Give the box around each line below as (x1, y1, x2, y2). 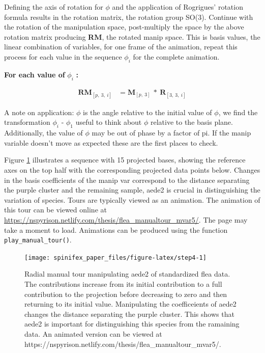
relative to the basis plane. (150, 117, 233, 127)
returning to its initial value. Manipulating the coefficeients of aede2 (24, 298, 237, 309)
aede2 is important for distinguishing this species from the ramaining (24, 318, 240, 329)
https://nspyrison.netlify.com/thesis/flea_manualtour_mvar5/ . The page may (4, 214, 248, 225)
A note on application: (4, 106, 74, 117)
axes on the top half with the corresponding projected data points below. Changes (4, 164, 260, 175)
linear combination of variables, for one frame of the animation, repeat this (4, 41, 238, 52)
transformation (4, 117, 50, 127)
